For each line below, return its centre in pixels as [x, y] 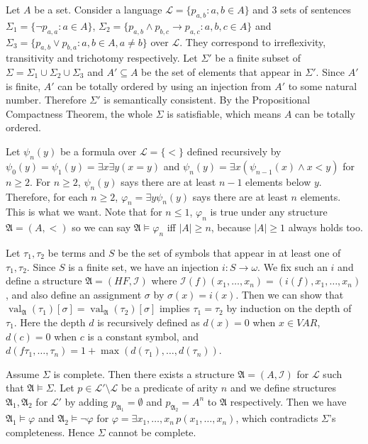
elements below [278, 181]
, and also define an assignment [74, 294]
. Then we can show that [290, 294]
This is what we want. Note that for [84, 212]
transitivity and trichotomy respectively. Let [102, 58]
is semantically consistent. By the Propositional [207, 100]
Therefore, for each [47, 196]
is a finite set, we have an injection [144, 266]
